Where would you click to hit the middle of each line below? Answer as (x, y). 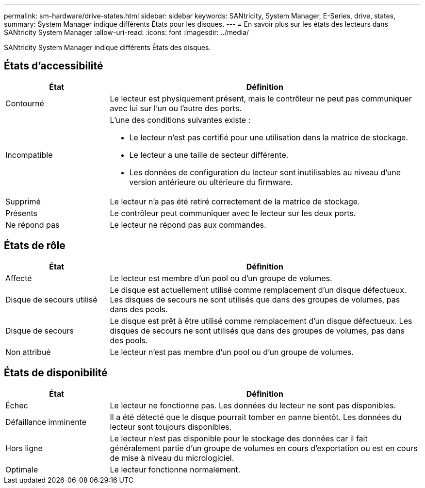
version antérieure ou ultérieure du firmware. (211, 182)
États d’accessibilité (54, 66)
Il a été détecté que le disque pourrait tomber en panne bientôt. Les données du (256, 417)
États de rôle (35, 246)
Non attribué (28, 352)
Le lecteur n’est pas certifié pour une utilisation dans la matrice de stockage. (269, 137)
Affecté (19, 278)
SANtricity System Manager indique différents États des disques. (107, 47)
